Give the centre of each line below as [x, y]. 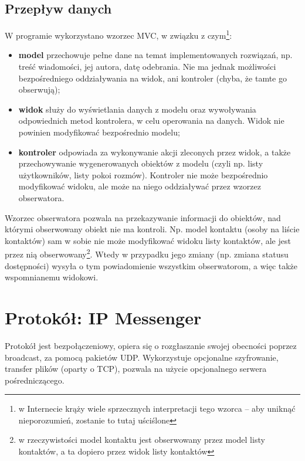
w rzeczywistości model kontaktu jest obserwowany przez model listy [142, 440]
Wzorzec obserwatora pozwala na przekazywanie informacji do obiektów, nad [143, 217]
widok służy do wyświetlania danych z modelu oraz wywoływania [137, 109]
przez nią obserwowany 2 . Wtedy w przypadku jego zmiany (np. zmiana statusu [147, 253]
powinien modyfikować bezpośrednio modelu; [99, 132]
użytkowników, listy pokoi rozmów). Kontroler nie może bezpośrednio [143, 174]
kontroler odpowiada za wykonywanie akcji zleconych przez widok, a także [155, 152]
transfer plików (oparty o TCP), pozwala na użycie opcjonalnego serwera [136, 369]
